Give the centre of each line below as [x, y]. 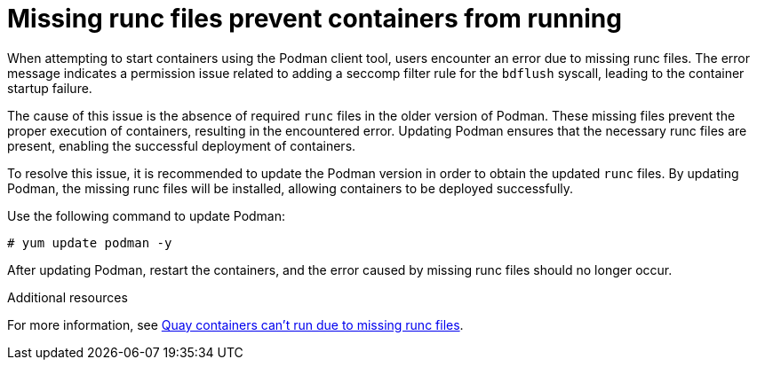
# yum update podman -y [90, 242]
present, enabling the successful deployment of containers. [182, 145]
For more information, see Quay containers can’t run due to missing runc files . [235, 324]
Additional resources [68, 297]
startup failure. [50, 88]
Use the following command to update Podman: [147, 215]
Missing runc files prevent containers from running [315, 19]
